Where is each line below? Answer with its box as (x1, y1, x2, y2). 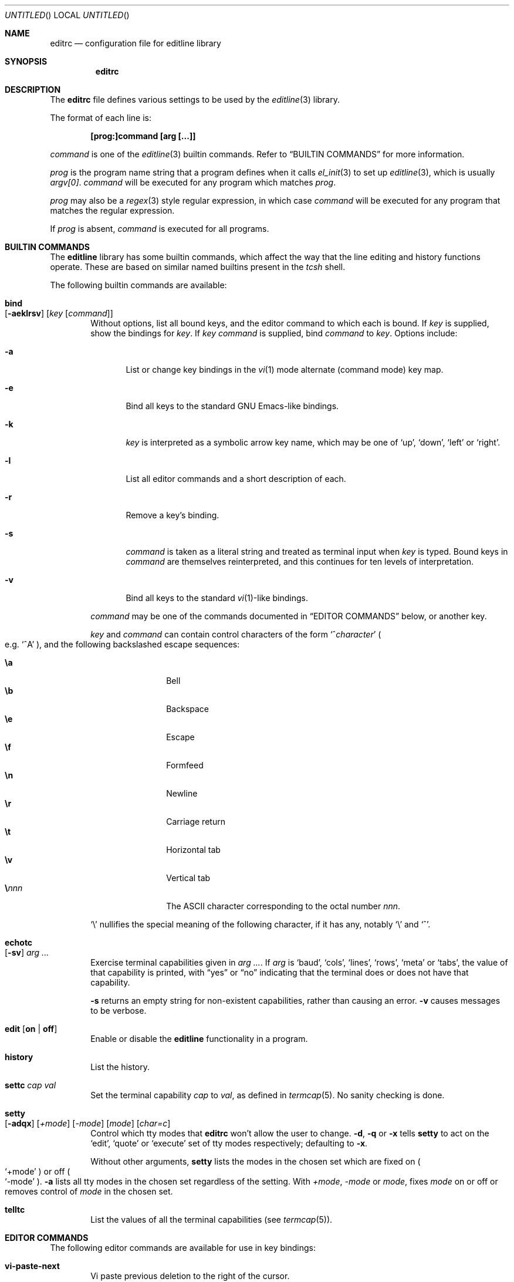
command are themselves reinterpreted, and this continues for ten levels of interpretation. (126, 556, 474, 566)
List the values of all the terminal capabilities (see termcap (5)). (90, 1214, 333, 1224)
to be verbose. (90, 1006, 147, 1016)
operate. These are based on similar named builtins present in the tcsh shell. (50, 262, 346, 272)
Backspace (166, 704, 209, 714)
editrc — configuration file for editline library (50, 38, 221, 48)
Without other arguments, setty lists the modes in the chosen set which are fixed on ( (90, 1156, 421, 1166)
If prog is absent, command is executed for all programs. (50, 224, 269, 234)
